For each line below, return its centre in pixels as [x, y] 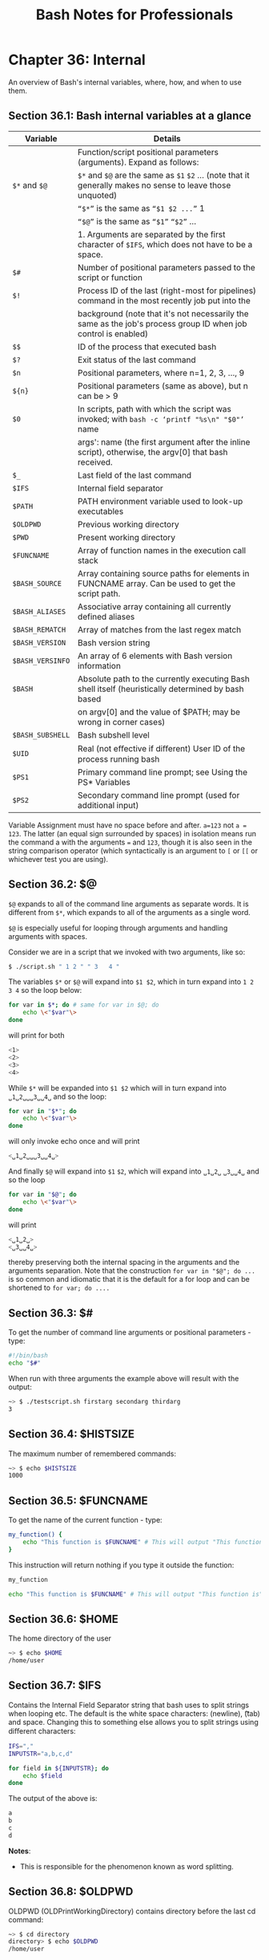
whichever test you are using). [58, 859]
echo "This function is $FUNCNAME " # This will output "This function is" [136, 1594]
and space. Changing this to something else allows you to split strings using [133, 1722]
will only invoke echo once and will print [74, 1141]
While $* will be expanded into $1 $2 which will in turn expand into [117, 1088]
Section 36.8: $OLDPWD [71, 1892]
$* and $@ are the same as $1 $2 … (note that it [163, 175]
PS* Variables [104, 782]
